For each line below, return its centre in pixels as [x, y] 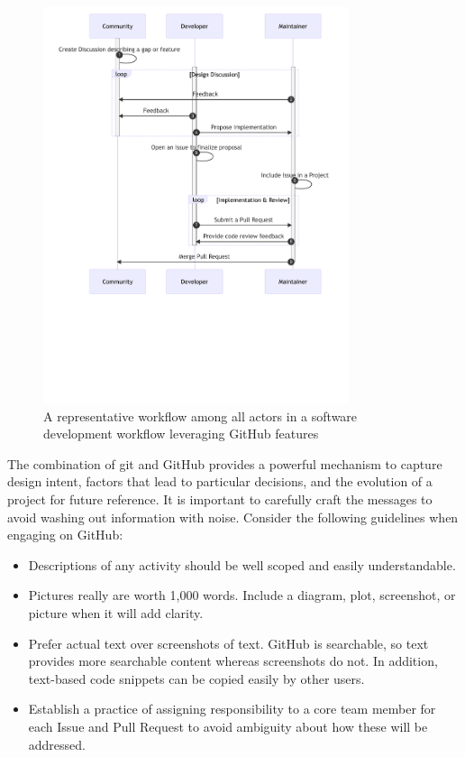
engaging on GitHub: [65, 535]
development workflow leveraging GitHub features [181, 434]
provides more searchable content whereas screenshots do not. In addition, [233, 661]
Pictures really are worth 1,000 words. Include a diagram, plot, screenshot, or [242, 595]
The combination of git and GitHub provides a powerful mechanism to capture [225, 463]
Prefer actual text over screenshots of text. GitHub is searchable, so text [228, 643]
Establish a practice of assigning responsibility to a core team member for [232, 709]
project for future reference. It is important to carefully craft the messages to [220, 499]
